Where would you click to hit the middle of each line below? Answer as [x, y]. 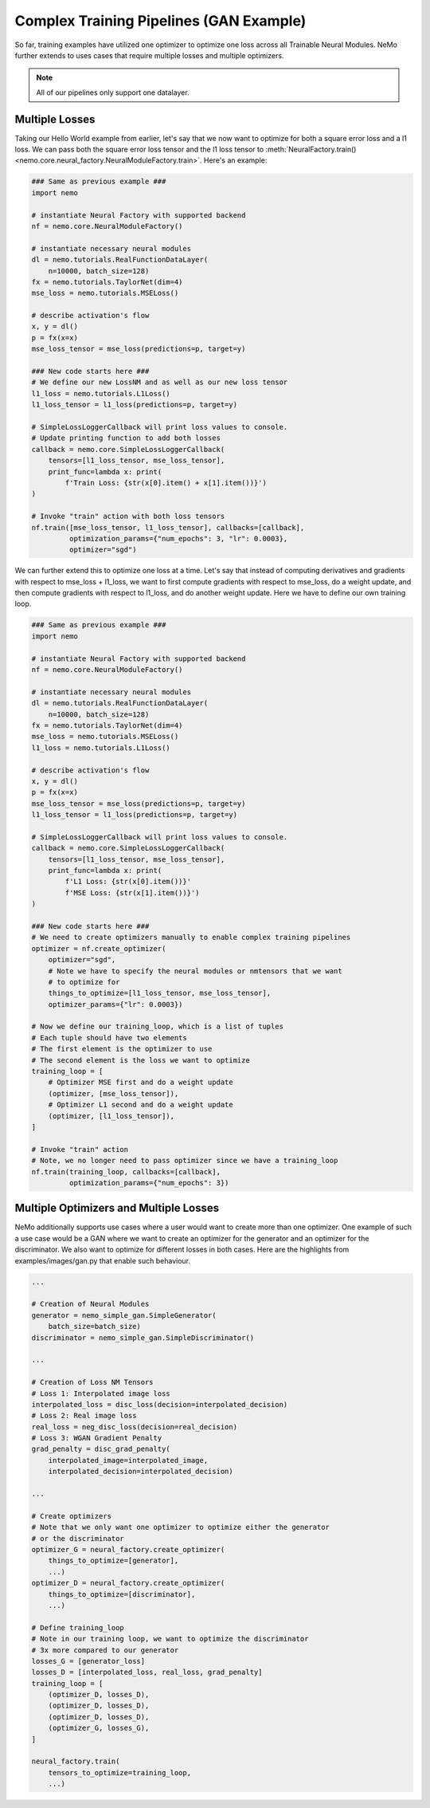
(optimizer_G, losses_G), [99, 1728]
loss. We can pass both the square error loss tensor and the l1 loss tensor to [139, 149]
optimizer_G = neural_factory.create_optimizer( [128, 1549]
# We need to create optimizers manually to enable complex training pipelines [191, 937]
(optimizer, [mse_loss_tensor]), [113, 1093]
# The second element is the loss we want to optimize [141, 1060]
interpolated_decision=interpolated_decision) [141, 1472]
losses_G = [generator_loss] [88, 1661]
